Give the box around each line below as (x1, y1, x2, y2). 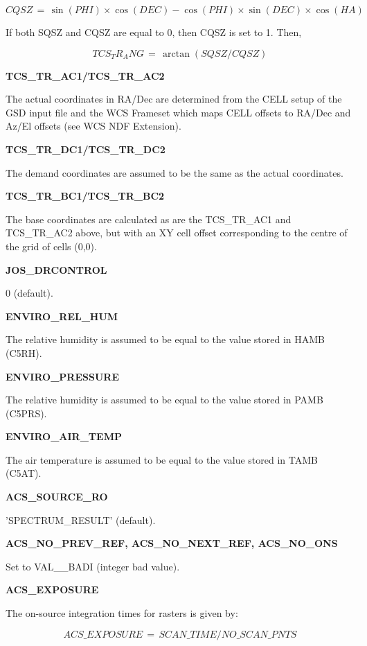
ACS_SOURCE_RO (6, 489, 108, 504)
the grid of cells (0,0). (6, 238, 97, 253)
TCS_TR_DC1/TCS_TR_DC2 (6, 141, 165, 156)
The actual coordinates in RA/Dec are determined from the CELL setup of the (6, 91, 342, 106)
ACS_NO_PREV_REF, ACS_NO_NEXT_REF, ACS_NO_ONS (6, 536, 338, 550)
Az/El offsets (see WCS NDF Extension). (6, 119, 181, 133)
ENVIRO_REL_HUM (6, 308, 118, 323)
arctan (163, 49, 190, 59)
